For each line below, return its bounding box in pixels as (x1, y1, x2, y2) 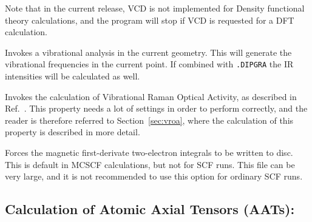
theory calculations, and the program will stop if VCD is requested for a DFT (5, 13, 294, 26)
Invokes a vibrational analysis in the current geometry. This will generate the (5, 45, 292, 58)
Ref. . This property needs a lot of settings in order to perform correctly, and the (5, 102, 308, 115)
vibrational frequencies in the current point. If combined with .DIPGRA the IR (5, 58, 294, 70)
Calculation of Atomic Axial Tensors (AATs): (5, 200, 295, 218)
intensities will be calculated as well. (5, 70, 140, 82)
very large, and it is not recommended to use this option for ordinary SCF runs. (5, 170, 303, 183)
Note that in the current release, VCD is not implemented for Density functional (5, 2, 305, 14)
